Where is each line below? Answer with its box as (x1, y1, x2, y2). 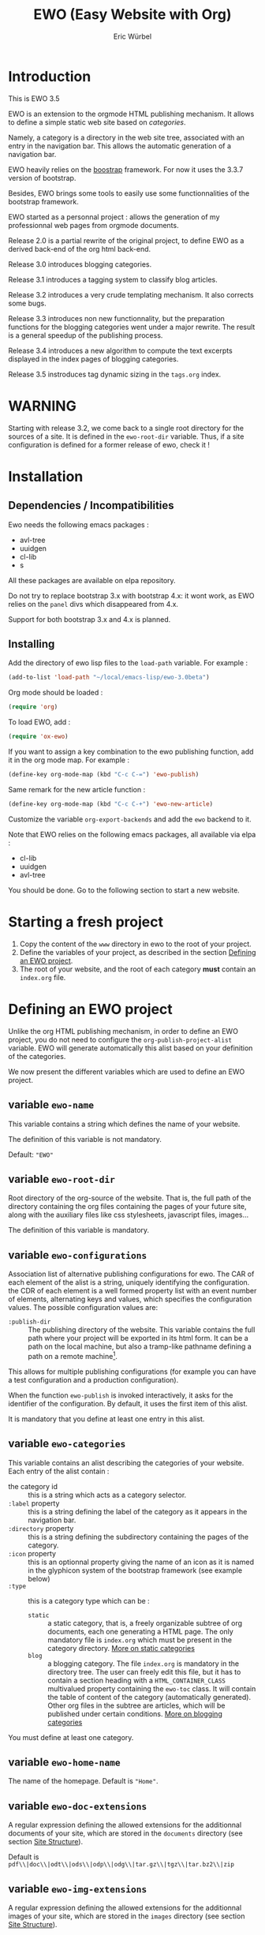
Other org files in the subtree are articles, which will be (47, 1701, 226, 1710)
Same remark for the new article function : (8, 784, 146, 794)
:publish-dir (8, 1318, 51, 1327)
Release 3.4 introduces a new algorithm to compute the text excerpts (8, 346, 233, 355)
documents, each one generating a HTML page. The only (47, 1626, 234, 1636)
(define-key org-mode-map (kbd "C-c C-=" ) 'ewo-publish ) (8, 771, 200, 779)
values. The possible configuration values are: (8, 1303, 159, 1312)
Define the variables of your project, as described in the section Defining (19, 947, 256, 956)
